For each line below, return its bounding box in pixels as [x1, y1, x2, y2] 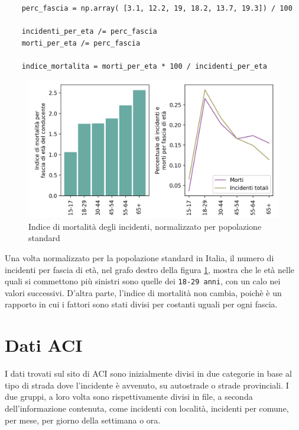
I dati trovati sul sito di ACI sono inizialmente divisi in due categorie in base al [5, 367, 292, 380]
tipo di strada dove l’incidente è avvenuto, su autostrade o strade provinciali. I [5, 378, 289, 391]
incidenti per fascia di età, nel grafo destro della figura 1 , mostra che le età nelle [5, 263, 295, 275]
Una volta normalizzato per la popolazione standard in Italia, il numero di [5, 252, 274, 264]
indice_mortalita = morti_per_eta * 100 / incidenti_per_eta [21, 62, 267, 70]
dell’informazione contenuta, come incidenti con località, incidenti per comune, [5, 402, 289, 414]
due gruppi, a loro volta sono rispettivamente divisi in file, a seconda [5, 390, 253, 403]
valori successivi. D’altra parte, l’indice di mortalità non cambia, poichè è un [5, 286, 282, 299]
